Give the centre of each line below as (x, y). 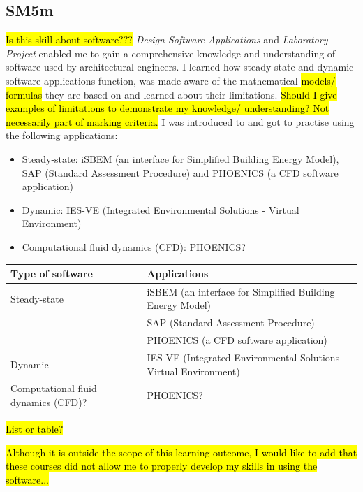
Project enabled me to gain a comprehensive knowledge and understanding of (171, 53)
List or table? (35, 429)
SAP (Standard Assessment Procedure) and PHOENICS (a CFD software (180, 172)
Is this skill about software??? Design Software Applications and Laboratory (167, 39)
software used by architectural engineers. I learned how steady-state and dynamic (180, 67)
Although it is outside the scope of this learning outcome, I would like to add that (181, 452)
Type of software (52, 274)
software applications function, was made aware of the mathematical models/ (171, 80)
